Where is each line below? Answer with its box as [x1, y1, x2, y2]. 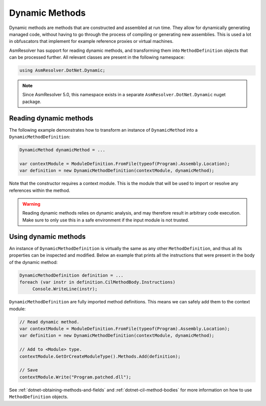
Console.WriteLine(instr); [32, 286, 98, 292]
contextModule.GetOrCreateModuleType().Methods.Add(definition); [19, 353, 181, 359]
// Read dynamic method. [19, 319, 80, 325]
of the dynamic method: [9, 259, 58, 265]
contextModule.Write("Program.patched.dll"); [19, 374, 132, 380]
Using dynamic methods [9, 232, 86, 241]
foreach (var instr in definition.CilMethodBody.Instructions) [19, 279, 176, 285]
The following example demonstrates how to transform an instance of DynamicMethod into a [9, 127, 198, 133]
